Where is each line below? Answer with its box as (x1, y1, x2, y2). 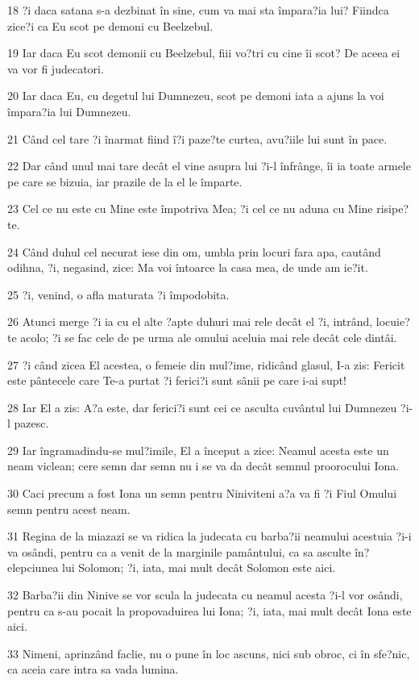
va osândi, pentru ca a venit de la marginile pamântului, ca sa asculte (7, 543, 351, 560)
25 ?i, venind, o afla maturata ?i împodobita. (7, 286, 230, 302)
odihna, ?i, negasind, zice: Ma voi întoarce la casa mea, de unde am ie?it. (7, 259, 368, 276)
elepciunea (7, 559, 59, 576)
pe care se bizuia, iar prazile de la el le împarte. (7, 173, 243, 190)
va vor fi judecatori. (7, 60, 104, 77)
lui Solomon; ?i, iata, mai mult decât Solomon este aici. (62, 559, 336, 576)
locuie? (375, 313, 410, 330)
